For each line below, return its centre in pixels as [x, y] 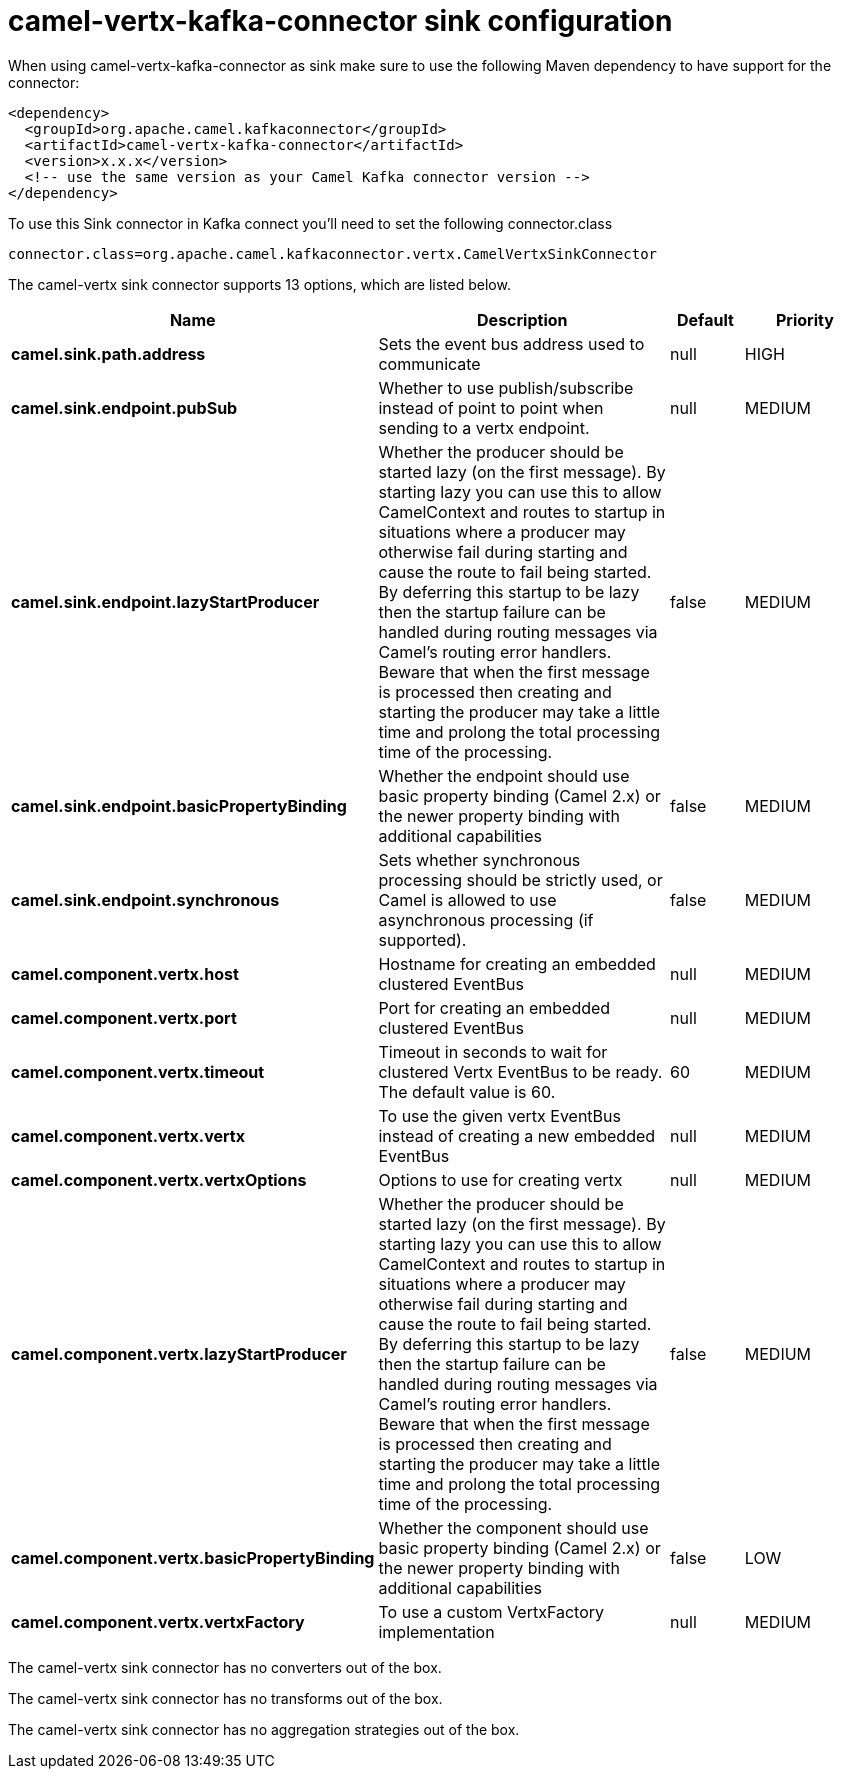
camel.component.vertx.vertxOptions [159, 1179]
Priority [804, 319]
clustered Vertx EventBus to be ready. [520, 1071]
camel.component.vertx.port [124, 1017]
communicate [429, 363]
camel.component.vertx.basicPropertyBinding [193, 1557]
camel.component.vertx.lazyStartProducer [179, 1353]
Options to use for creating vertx [500, 1179]
